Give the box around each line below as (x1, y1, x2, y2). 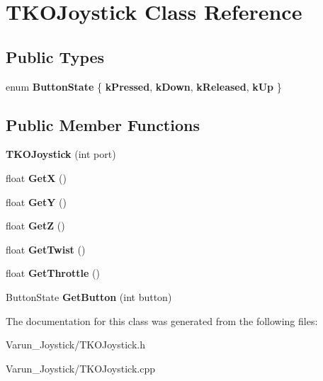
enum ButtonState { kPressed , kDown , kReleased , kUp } (6, 79, 282, 93)
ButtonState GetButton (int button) (6, 289, 172, 304)
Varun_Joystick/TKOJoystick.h (6, 337, 145, 352)
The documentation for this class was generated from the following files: (6, 313, 318, 328)
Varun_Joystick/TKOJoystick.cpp (6, 360, 155, 375)
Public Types (6, 45, 105, 67)
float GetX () (6, 170, 67, 185)
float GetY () (6, 194, 67, 209)
